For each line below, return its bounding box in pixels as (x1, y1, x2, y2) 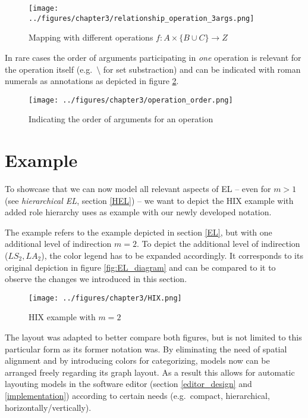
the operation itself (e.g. (5, 63, 93, 75)
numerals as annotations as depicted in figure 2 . (5, 75, 179, 87)
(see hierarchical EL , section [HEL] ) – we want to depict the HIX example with (5, 194, 294, 206)
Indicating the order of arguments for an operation (29, 113, 213, 125)
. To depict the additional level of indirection (136, 237, 300, 250)
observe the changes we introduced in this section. (5, 273, 187, 285)
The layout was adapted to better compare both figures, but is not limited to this (5, 331, 302, 343)
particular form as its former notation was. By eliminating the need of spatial (5, 342, 287, 355)
